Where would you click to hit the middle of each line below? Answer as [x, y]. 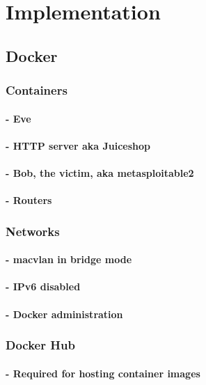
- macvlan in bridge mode [69, 259]
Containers [37, 90]
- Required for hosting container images [103, 373]
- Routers [29, 200]
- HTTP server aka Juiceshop [78, 145]
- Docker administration [64, 314]
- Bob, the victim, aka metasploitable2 [100, 172]
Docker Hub [40, 345]
